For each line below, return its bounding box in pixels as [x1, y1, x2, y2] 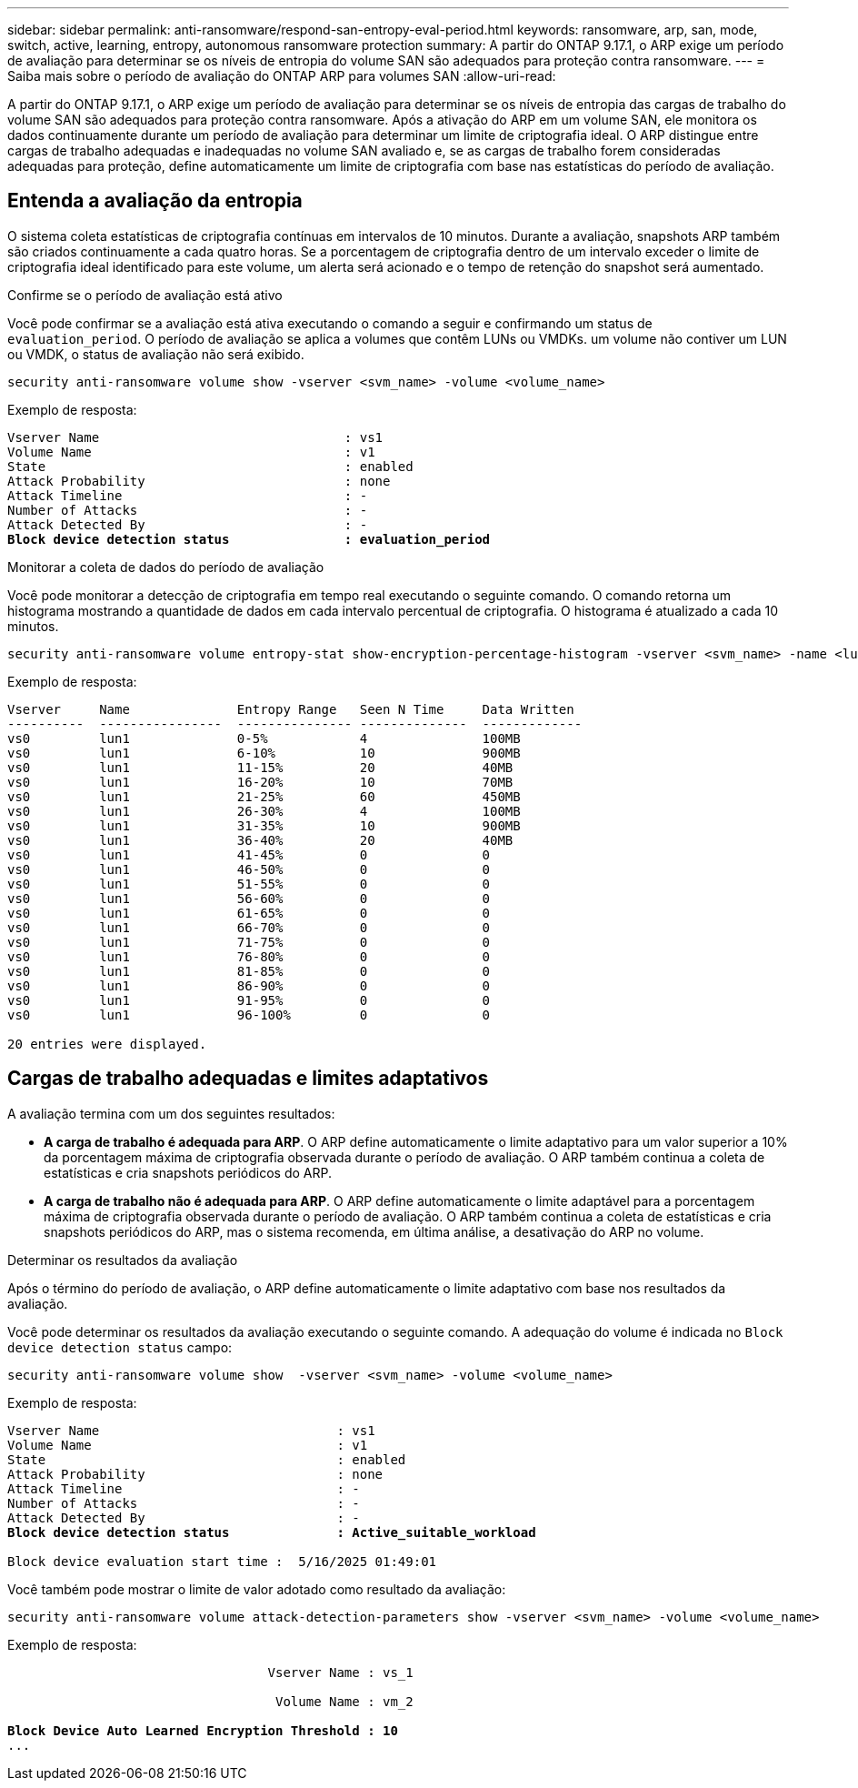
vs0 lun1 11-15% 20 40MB [7, 759, 514, 775]
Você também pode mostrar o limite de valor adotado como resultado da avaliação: [7, 1581, 506, 1597]
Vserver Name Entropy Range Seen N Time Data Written [7, 701, 574, 717]
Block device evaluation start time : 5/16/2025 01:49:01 [7, 1553, 437, 1569]
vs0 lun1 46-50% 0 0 [7, 861, 491, 877]
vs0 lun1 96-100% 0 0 [7, 1007, 491, 1022]
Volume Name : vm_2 [275, 1693, 414, 1709]
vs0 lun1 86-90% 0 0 [7, 978, 491, 993]
